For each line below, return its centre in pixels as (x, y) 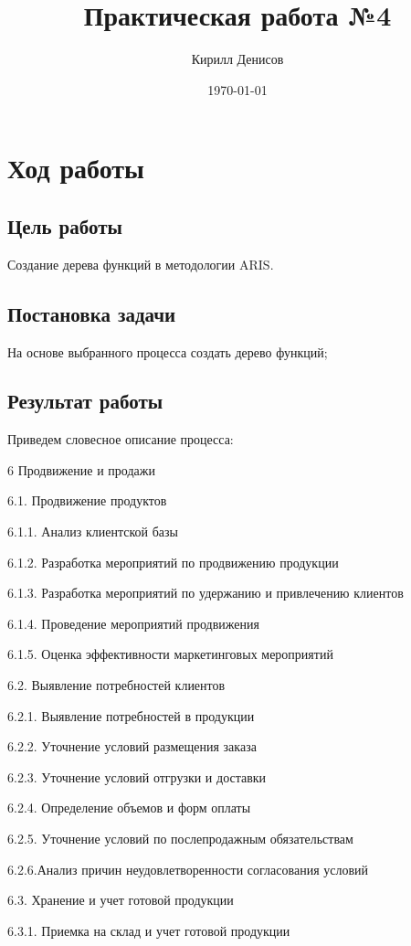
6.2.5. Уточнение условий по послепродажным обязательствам (180, 839)
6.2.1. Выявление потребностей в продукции (131, 715)
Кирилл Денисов (237, 59)
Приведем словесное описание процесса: (121, 439)
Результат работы (85, 401)
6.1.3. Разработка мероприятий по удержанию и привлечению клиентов (205, 593)
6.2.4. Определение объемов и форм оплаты (129, 808)
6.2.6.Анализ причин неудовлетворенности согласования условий (188, 869)
